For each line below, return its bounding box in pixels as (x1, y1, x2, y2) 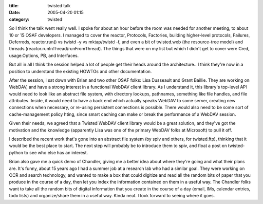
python (9, 149, 23, 155)
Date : (9, 10, 20, 16)
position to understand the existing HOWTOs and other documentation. (9, 68, 152, 74)
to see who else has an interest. (24, 149, 88, 155)
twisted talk (47, 3, 71, 8)
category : (9, 16, 30, 22)
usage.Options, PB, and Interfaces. (9, 53, 79, 58)
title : (9, 3, 19, 8)
